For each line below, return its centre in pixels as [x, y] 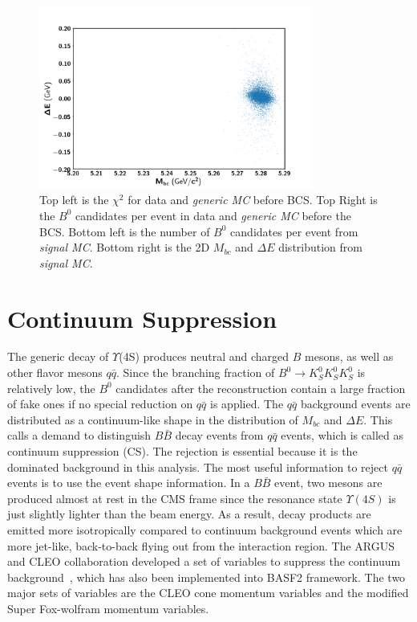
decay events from [219, 435]
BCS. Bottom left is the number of [125, 231]
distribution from [320, 247]
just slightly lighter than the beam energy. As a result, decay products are [189, 514]
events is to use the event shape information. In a [129, 483]
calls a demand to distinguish [79, 435]
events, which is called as [342, 435]
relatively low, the [51, 388]
